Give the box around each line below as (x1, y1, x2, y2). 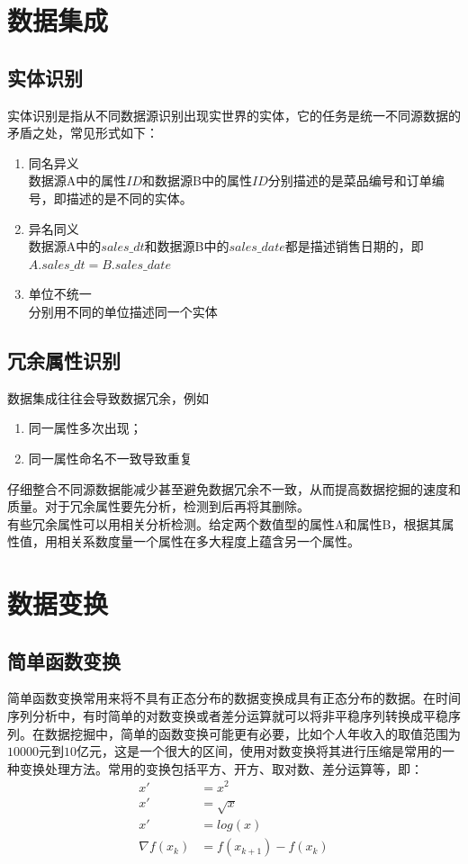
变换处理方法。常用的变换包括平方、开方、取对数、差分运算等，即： (19, 759, 423, 778)
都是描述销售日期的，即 (284, 237, 424, 256)
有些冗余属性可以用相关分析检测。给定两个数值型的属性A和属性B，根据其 (7, 514, 442, 533)
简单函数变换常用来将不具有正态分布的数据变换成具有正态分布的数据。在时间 (7, 688, 461, 707)
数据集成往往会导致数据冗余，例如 (7, 388, 209, 407)
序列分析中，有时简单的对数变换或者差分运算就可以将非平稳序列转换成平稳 (7, 706, 448, 725)
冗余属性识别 (7, 346, 121, 373)
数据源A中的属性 (28, 171, 127, 190)
